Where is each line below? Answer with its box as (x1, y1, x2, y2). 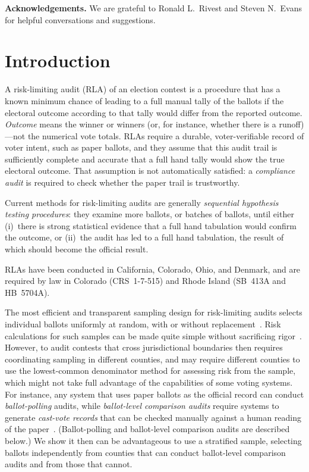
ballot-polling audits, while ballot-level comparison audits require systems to (5, 399, 279, 412)
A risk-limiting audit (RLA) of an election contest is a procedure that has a (5, 83, 280, 95)
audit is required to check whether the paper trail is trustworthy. (5, 176, 240, 189)
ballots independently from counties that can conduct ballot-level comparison (5, 446, 286, 458)
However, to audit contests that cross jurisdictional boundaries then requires (5, 341, 283, 354)
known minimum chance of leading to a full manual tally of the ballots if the (5, 94, 284, 107)
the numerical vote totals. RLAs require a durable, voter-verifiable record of (27, 129, 304, 142)
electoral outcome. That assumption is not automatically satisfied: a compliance (5, 164, 295, 177)
